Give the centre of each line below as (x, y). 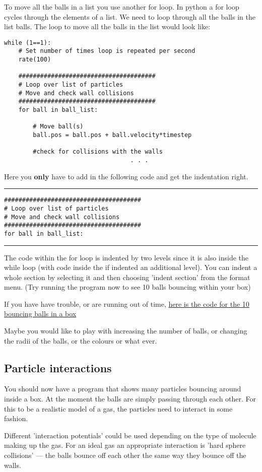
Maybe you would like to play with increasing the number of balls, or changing (126, 331)
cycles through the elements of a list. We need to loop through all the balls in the (130, 16)
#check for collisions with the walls (98, 152)
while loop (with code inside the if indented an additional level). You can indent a (131, 267)
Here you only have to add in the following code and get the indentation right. (126, 176)
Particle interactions (58, 367)
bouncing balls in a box (40, 314)
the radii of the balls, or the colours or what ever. (81, 340)
